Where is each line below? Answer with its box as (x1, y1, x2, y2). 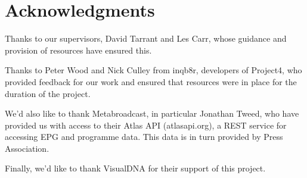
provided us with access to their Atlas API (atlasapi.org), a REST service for (5, 118, 287, 131)
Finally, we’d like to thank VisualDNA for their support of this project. (5, 162, 266, 174)
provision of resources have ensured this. (5, 43, 152, 56)
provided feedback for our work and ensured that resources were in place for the (5, 75, 297, 88)
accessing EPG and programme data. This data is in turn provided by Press (5, 130, 283, 143)
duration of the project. (5, 87, 91, 99)
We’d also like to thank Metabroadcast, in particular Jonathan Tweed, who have (5, 107, 299, 120)
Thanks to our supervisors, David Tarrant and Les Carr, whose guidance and (5, 32, 287, 45)
